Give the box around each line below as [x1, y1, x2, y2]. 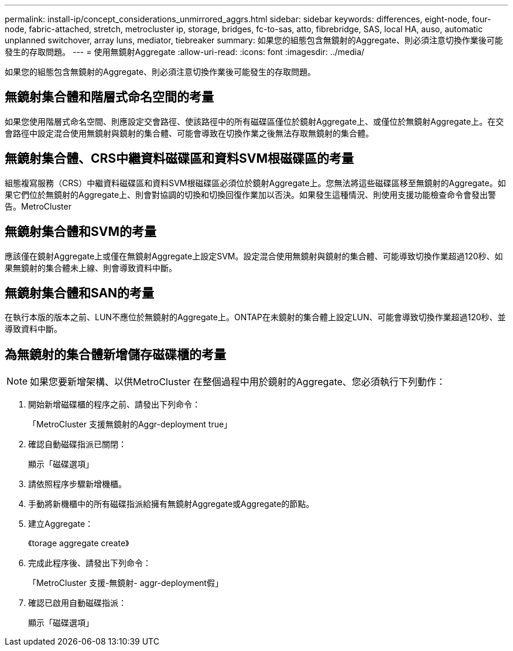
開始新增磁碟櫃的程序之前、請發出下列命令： [28, 399, 200, 410]
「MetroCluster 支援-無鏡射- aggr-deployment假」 [28, 578, 223, 588]
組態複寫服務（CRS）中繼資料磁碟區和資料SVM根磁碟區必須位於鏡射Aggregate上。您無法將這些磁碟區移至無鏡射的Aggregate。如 [5, 177, 506, 188]
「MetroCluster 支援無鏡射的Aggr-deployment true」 [28, 419, 232, 430]
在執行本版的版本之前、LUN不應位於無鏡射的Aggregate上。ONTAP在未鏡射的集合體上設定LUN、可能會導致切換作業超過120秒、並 [5, 312, 506, 323]
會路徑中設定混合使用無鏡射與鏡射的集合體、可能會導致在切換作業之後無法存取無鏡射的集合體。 [5, 128, 374, 138]
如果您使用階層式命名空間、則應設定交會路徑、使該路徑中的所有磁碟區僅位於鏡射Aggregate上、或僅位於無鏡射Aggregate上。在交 [5, 116, 504, 126]
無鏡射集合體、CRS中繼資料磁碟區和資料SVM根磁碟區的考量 [5, 151, 354, 166]
